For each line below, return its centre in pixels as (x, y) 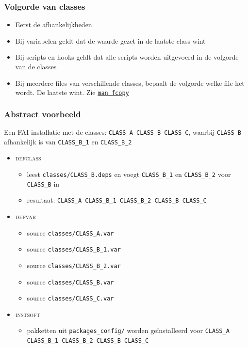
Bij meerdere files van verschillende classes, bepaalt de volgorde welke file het (130, 83)
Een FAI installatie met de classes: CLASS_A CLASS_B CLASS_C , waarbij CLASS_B (123, 132)
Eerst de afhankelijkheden (54, 24)
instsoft (28, 314)
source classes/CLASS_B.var (70, 281)
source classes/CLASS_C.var (70, 298)
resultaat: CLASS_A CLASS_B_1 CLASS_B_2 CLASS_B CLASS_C (117, 200)
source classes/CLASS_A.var (70, 232)
